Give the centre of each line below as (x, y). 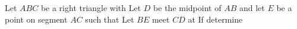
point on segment (36, 19)
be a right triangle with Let (91, 8)
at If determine (215, 19)
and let (252, 8)
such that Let (110, 19)
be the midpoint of (187, 8)
